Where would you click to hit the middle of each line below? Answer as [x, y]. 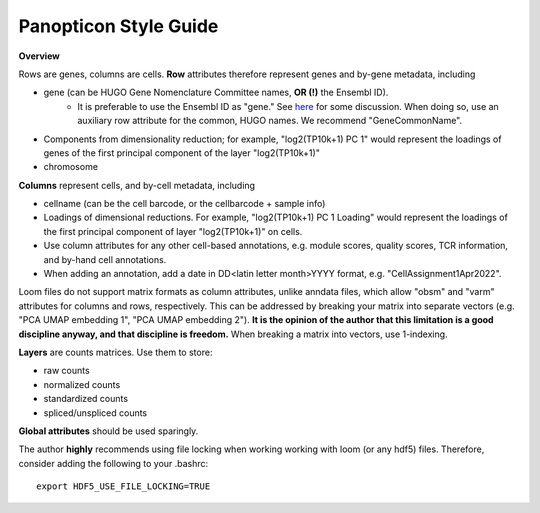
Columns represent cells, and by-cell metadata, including [136, 185]
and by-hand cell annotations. [105, 259]
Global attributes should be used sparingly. [108, 431]
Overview [39, 56]
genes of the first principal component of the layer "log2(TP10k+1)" [181, 152]
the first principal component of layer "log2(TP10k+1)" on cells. [173, 231]
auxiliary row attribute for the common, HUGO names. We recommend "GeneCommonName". [270, 121]
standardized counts [86, 399]
